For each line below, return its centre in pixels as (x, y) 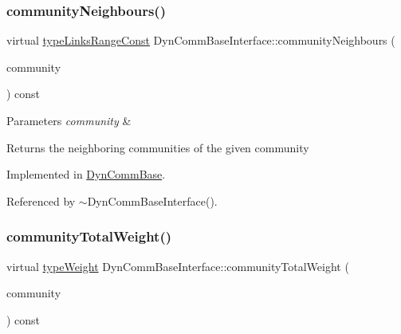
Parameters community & (69, 120)
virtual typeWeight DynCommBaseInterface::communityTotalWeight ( (178, 266)
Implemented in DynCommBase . (86, 174)
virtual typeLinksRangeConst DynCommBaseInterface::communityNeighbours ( (201, 40)
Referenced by (41, 200)
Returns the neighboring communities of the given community (158, 147)
